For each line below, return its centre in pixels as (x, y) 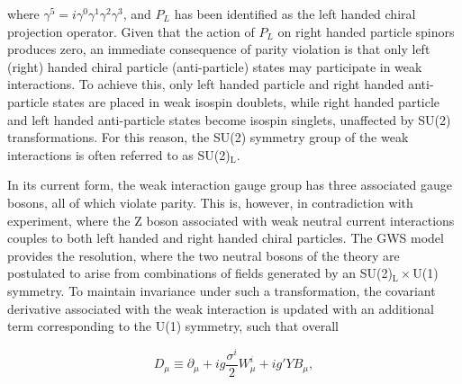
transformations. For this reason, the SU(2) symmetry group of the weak (208, 137)
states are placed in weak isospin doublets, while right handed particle (246, 101)
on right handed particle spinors (366, 31)
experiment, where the (69, 220)
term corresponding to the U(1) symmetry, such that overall (173, 326)
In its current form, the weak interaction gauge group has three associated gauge (230, 185)
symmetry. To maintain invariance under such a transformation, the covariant (222, 290)
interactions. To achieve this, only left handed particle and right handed (206, 84)
